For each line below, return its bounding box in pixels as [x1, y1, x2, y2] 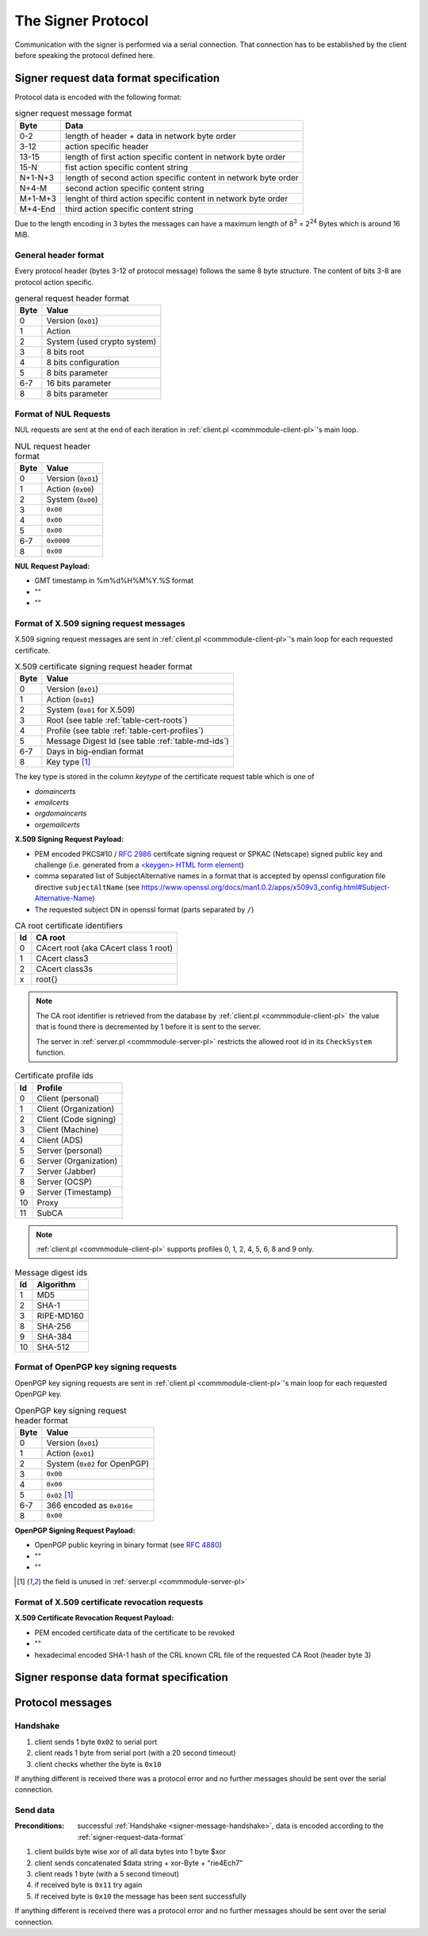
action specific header [64, 141, 149, 152]
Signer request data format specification [14, 71, 220, 85]
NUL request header [14, 441, 91, 452]
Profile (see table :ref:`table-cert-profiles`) [46, 725, 204, 736]
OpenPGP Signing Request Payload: [14, 1525, 136, 1535]
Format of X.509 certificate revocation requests [14, 1597, 204, 1608]
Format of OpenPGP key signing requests [14, 1362, 178, 1373]
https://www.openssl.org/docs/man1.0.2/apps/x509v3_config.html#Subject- [141, 882, 390, 892]
